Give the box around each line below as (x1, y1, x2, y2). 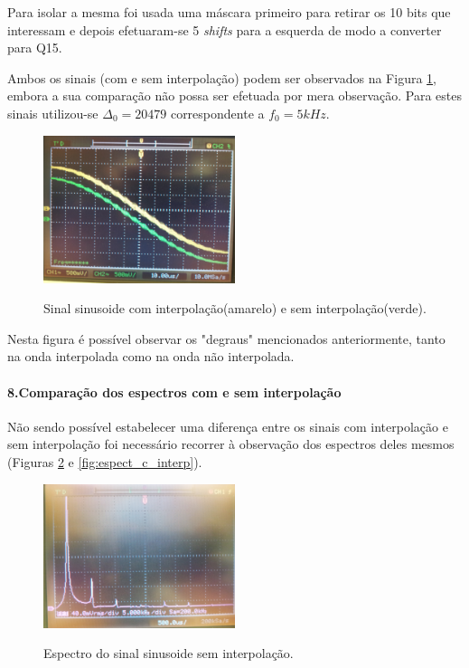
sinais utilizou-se (7, 103, 98, 122)
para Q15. (7, 38, 62, 57)
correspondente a (170, 103, 265, 122)
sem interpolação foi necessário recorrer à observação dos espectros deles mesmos (7, 434, 455, 453)
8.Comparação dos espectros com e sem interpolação (7, 382, 342, 401)
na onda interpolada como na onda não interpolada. (7, 347, 295, 366)
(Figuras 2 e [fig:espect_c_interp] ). (7, 453, 202, 472)
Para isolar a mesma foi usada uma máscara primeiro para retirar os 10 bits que (7, 3, 451, 21)
